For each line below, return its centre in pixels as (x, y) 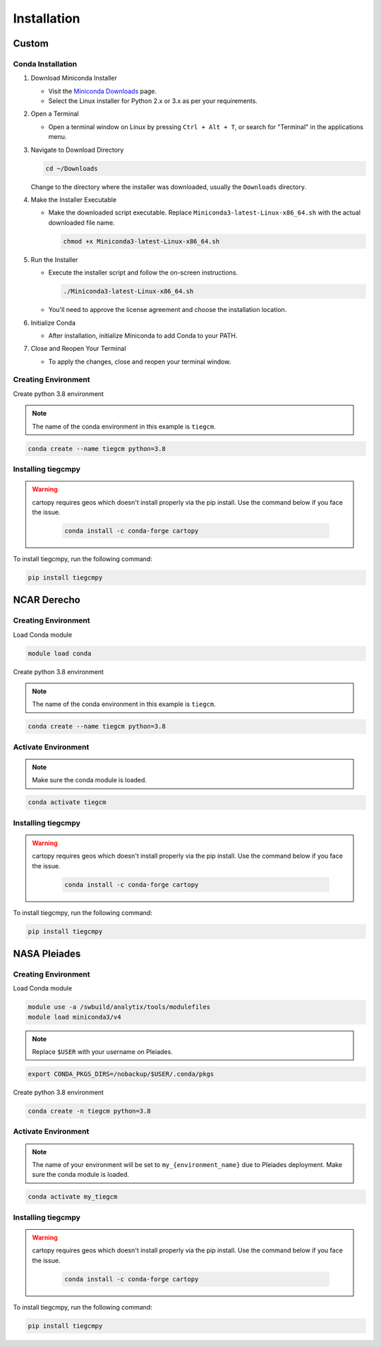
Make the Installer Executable (73, 200)
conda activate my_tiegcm (73, 1197)
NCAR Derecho (47, 600)
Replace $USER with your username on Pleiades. (102, 1052)
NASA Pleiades (47, 953)
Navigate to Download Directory (77, 150)
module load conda (60, 653)
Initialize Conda (53, 323)
